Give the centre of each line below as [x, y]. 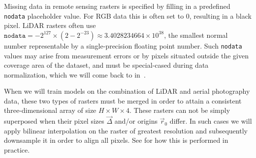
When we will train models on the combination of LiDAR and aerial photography [127, 91]
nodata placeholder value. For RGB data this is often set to [94, 15]
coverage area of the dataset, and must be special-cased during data [106, 65]
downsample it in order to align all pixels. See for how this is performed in [116, 140]
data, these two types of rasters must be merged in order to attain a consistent [123, 100]
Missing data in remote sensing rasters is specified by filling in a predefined [117, 6]
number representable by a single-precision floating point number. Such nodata [123, 45]
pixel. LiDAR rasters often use [50, 25]
